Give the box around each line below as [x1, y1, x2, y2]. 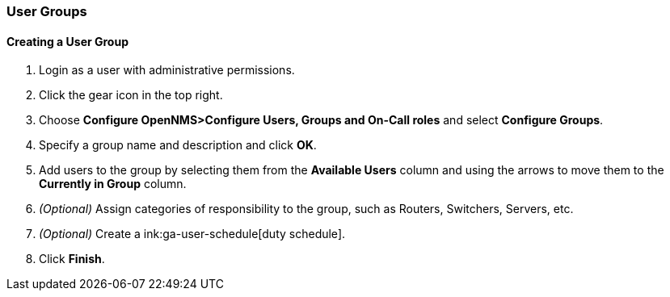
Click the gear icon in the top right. [39, 88, 223, 102]
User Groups [6, 3, 87, 19]
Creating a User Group [6, 34, 129, 48]
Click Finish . [39, 252, 105, 266]
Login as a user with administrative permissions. [39, 63, 295, 77]
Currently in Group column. [39, 177, 187, 191]
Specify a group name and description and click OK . [39, 138, 317, 153]
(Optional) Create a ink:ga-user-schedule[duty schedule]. [39, 227, 346, 241]
